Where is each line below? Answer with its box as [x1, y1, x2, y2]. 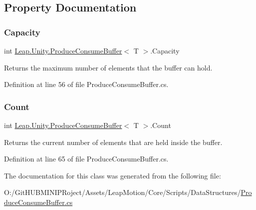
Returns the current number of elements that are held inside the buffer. [4, 136, 223, 147]
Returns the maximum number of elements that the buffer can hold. [4, 62, 213, 72]
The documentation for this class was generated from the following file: [4, 170, 221, 180]
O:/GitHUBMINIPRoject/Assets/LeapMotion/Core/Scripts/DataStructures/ [4, 187, 241, 197]
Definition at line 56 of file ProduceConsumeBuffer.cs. [4, 79, 169, 89]
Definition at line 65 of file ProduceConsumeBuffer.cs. [4, 153, 169, 164]
